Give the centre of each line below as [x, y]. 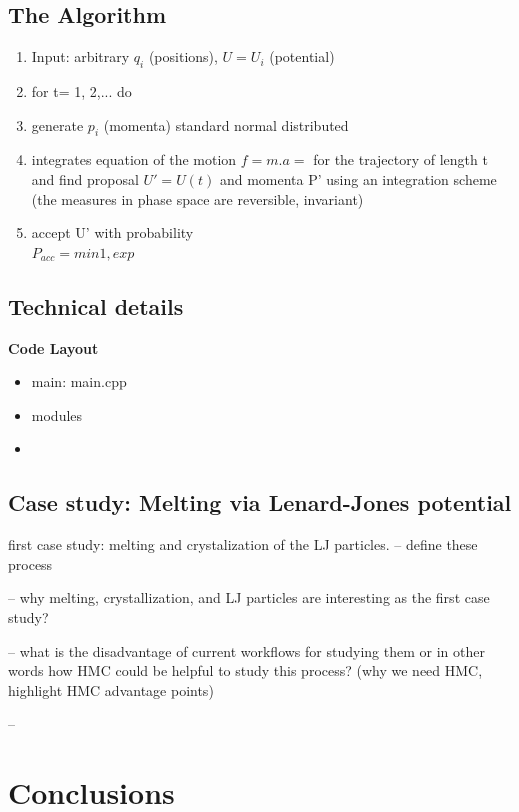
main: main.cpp [79, 381]
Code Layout [53, 347]
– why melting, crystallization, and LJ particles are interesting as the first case [249, 597]
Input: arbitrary [80, 56]
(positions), [183, 56]
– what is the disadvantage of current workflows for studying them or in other [246, 650]
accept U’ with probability [112, 232]
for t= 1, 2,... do [81, 91]
